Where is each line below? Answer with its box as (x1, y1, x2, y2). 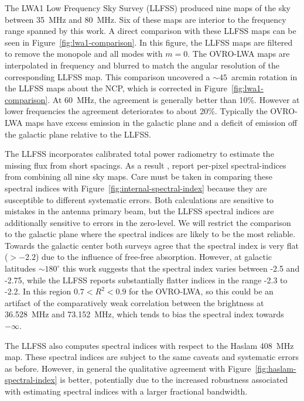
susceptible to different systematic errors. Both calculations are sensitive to (5, 193, 274, 205)
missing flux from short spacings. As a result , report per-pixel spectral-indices (5, 159, 286, 171)
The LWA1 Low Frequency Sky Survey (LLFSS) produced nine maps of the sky (5, 2, 291, 13)
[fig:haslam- (255, 362, 296, 374)
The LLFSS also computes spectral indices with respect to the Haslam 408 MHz (5, 339, 294, 351)
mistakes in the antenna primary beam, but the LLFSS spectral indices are (5, 205, 274, 217)
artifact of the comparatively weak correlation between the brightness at (5, 296, 264, 309)
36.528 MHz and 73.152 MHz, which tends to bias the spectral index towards (5, 308, 284, 320)
